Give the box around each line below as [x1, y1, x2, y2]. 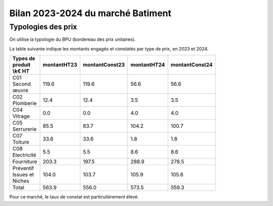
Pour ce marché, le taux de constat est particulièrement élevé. [9, 194, 139, 200]
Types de [12, 55, 35, 62]
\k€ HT [12, 68, 30, 75]
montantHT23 [42, 61, 77, 68]
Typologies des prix [9, 22, 77, 31]
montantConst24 [170, 61, 213, 68]
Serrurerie [12, 126, 37, 133]
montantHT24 [130, 61, 165, 68]
